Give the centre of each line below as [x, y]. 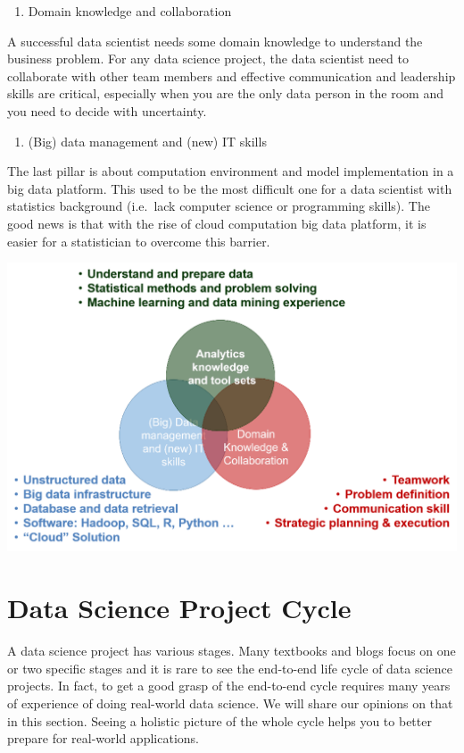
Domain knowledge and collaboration [130, 11]
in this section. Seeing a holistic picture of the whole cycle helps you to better [220, 720]
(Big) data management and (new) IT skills [147, 141]
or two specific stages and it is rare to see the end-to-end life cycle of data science [230, 668]
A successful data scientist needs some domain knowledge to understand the [215, 41]
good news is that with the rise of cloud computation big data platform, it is [217, 223]
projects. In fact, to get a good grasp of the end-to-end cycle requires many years [229, 686]
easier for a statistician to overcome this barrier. [139, 241]
